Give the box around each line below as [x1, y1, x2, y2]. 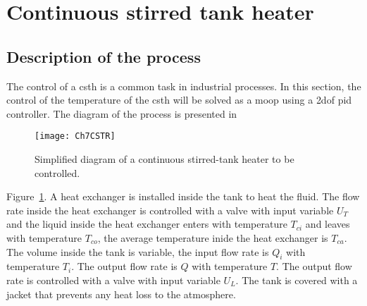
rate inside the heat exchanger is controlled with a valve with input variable [6, 202, 334, 217]
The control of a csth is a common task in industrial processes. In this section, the [6, 78, 361, 93]
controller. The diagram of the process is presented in [6, 106, 237, 121]
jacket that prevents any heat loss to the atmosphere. [6, 286, 236, 301]
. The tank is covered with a [235, 272, 358, 287]
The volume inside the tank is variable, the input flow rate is [6, 244, 269, 259]
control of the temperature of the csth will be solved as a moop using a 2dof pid [6, 92, 352, 107]
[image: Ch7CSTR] [35, 131, 116, 142]
